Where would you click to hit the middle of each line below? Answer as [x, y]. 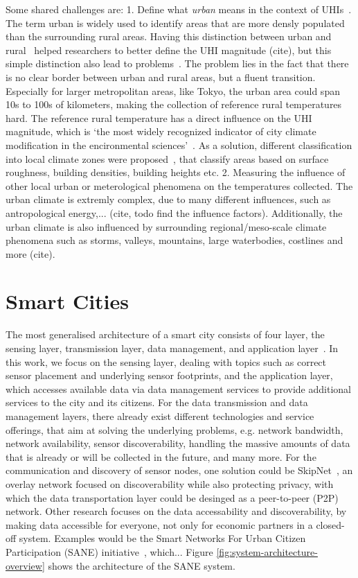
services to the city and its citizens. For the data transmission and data [157, 402]
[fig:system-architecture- [267, 551]
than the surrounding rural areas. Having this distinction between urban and [169, 36]
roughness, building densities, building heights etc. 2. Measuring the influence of [176, 172]
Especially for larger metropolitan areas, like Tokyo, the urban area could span [173, 90]
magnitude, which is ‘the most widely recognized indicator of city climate [161, 131]
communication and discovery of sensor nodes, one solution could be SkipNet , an [179, 470]
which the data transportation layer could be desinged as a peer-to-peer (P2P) [172, 497]
